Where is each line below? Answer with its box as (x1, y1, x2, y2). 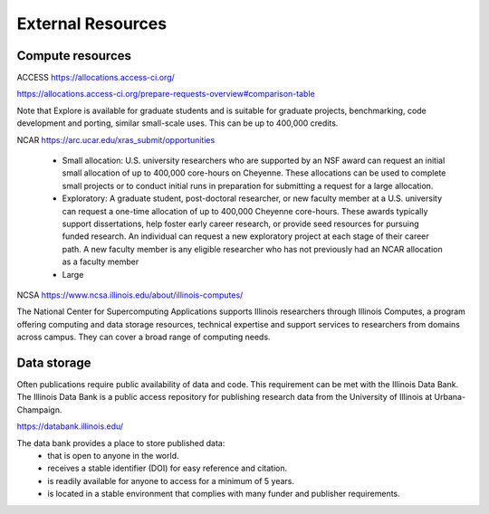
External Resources (16, 14, 168, 33)
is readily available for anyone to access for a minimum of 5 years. (47, 475, 294, 486)
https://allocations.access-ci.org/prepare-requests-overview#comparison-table (16, 89, 316, 100)
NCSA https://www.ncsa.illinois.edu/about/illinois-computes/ (16, 290, 244, 300)
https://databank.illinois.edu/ (16, 421, 124, 432)
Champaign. (16, 404, 62, 415)
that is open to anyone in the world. (47, 450, 179, 461)
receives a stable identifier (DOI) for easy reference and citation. (47, 462, 288, 474)
